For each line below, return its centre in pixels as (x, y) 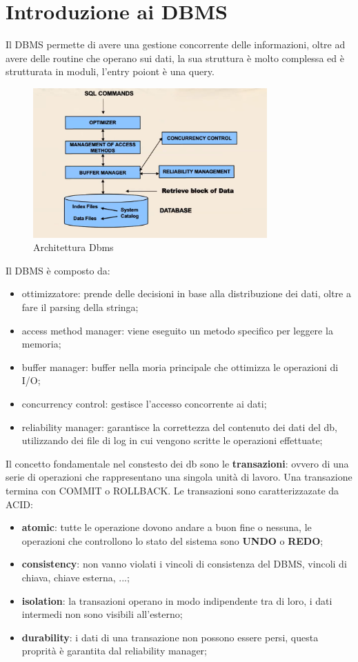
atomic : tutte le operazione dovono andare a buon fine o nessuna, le (167, 527)
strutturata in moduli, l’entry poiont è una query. (110, 71)
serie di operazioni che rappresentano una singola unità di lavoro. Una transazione (179, 477)
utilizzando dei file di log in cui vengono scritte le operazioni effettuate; (172, 440)
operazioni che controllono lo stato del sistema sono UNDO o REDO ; (172, 540)
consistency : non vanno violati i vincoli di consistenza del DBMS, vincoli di (184, 564)
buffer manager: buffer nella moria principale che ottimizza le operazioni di (180, 367)
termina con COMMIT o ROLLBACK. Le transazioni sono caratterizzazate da (172, 491)
